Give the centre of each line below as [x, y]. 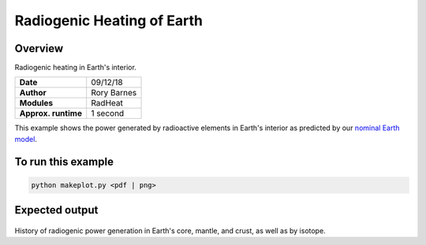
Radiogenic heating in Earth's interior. [76, 68]
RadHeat [107, 103]
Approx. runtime [51, 113]
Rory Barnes [114, 93]
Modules [36, 103]
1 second [108, 113]
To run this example [64, 161]
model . [26, 139]
